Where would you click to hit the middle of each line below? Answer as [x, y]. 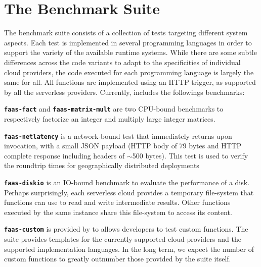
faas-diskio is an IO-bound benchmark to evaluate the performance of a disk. [127, 182]
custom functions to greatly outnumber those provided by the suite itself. [118, 259]
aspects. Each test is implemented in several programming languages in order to [128, 42]
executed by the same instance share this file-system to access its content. [118, 212]
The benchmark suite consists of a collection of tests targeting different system [126, 33]
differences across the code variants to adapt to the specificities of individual [122, 62]
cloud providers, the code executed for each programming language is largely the [129, 72]
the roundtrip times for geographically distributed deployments [102, 165]
